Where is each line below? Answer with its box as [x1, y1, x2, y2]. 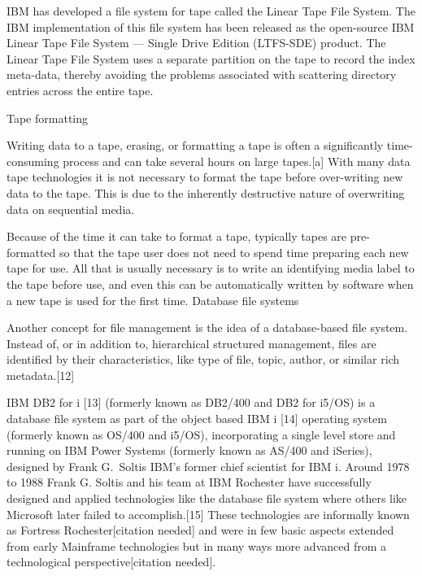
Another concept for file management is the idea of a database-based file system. [7, 319, 408, 336]
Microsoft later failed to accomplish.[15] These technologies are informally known [7, 505, 410, 522]
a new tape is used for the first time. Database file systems [7, 291, 299, 308]
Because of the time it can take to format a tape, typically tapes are [7, 228, 347, 245]
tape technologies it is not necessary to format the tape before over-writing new [7, 168, 403, 185]
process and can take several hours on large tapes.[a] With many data [63, 152, 411, 169]
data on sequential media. [7, 200, 135, 217]
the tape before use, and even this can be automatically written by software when [7, 275, 414, 292]
